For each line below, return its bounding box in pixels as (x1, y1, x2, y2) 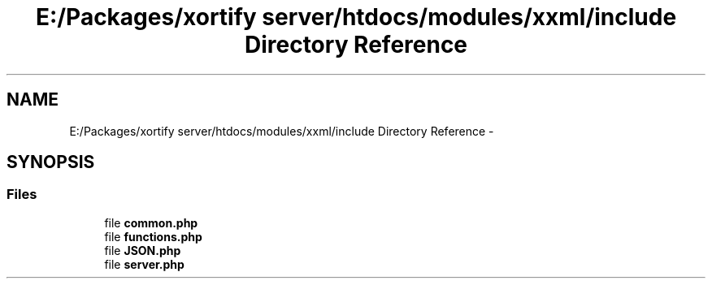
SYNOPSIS (7, 152, 95, 173)
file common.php (104, 215, 198, 230)
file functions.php (104, 229, 202, 244)
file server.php (104, 257, 185, 271)
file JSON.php (104, 243, 181, 257)
